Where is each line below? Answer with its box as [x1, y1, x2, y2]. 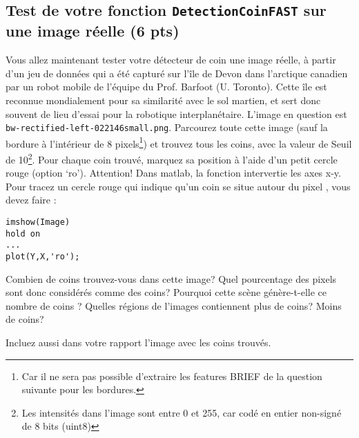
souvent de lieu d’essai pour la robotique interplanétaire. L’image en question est [6, 106, 347, 121]
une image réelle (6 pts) [6, 20, 179, 41]
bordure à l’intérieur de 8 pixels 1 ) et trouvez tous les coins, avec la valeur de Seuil [6, 134, 352, 150]
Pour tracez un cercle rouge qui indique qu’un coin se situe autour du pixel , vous [6, 179, 351, 193]
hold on [6, 228, 41, 239]
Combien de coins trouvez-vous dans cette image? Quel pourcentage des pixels [6, 271, 337, 286]
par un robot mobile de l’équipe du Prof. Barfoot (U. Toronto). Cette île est [6, 79, 327, 94]
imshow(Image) [6, 217, 70, 228]
